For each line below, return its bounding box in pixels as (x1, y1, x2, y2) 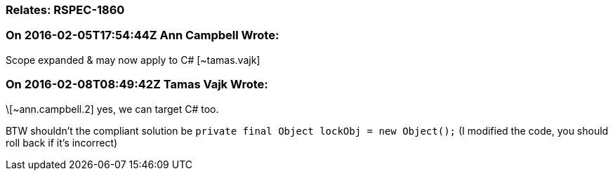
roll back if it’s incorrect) (6, 136, 118, 149)
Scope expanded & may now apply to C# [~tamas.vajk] (6, 53, 261, 66)
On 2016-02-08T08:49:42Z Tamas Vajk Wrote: (6, 77, 268, 92)
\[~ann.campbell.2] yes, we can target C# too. (6, 102, 219, 115)
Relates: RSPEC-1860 (6, 3, 125, 17)
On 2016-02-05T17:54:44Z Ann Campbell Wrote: (6, 28, 279, 43)
